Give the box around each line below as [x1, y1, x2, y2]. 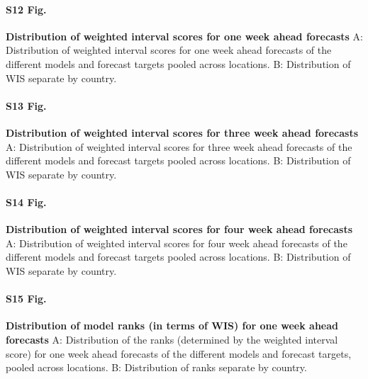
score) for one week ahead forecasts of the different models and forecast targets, [6, 346, 352, 361]
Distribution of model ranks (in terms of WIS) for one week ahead [6, 318, 339, 333]
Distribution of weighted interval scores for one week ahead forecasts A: [6, 28, 363, 43]
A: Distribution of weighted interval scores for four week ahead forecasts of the [6, 235, 347, 250]
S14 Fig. [6, 194, 47, 209]
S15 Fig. [6, 291, 47, 306]
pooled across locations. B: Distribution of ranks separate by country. [6, 360, 307, 375]
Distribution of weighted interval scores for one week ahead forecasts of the [6, 43, 332, 57]
